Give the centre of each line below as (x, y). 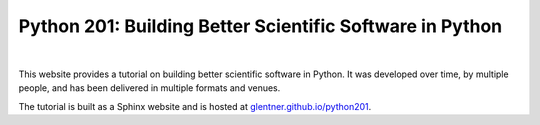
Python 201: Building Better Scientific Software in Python (260, 26)
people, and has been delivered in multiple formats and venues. (149, 88)
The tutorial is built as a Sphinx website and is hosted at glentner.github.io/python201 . (195, 106)
